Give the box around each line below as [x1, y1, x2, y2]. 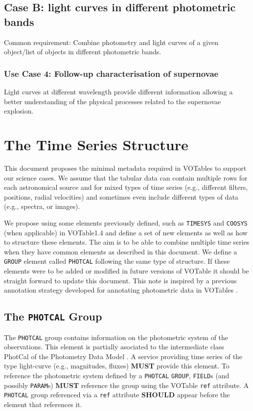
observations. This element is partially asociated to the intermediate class [4, 342, 224, 352]
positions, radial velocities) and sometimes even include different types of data [4, 191, 238, 202]
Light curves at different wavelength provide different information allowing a [4, 87, 233, 96]
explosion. [4, 106, 34, 116]
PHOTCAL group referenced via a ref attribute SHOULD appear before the [4, 389, 230, 400]
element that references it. [4, 399, 82, 409]
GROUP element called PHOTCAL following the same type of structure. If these [4, 256, 230, 266]
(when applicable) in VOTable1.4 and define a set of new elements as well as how [4, 227, 248, 237]
